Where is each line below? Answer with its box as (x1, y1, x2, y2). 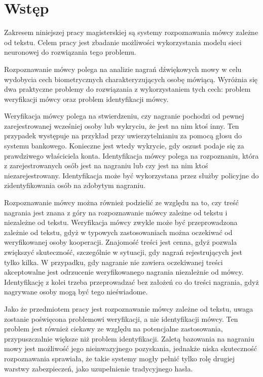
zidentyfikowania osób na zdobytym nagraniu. (4, 180, 145, 191)
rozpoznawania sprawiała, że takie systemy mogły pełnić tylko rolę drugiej (4, 353, 235, 363)
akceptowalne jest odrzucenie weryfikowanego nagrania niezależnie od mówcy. (4, 267, 244, 277)
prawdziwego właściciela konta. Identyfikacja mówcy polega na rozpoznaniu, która (4, 150, 259, 161)
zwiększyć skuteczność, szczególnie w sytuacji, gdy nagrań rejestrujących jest (4, 247, 242, 257)
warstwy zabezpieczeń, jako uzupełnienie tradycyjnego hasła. (4, 363, 193, 373)
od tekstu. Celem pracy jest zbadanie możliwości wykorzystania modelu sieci (4, 36, 242, 47)
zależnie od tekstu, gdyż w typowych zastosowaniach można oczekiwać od (4, 227, 233, 237)
